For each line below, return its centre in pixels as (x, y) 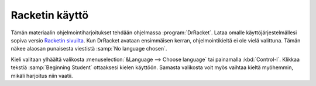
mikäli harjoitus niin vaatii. (42, 76)
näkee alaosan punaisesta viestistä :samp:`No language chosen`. (89, 49)
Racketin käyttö (50, 15)
